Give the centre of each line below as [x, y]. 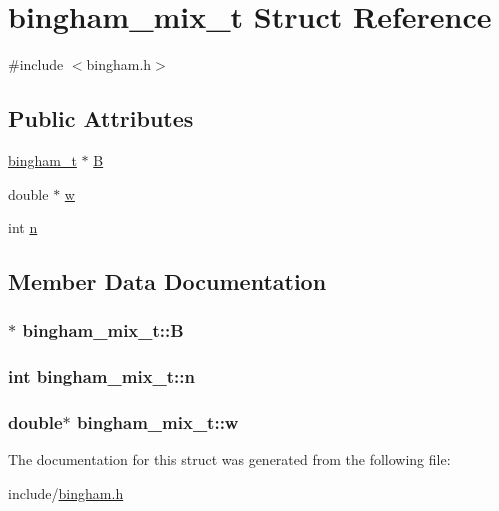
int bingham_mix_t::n [101, 376]
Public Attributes [101, 118]
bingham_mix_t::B [103, 330]
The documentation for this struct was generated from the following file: [229, 459]
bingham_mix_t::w [158, 422]
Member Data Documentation [167, 281]
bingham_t [42, 159]
